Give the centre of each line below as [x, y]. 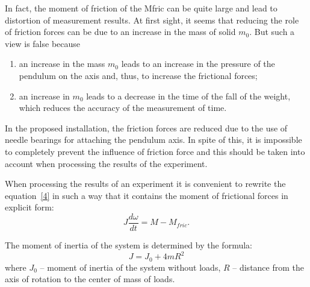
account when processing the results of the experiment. [106, 163]
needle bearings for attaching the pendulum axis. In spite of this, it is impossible [153, 140]
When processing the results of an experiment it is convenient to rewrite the [145, 184]
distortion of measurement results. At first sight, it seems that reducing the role [152, 20]
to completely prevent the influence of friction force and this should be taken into [155, 151]
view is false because [43, 43]
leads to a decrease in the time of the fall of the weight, [188, 96]
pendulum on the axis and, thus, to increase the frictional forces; [138, 75]
